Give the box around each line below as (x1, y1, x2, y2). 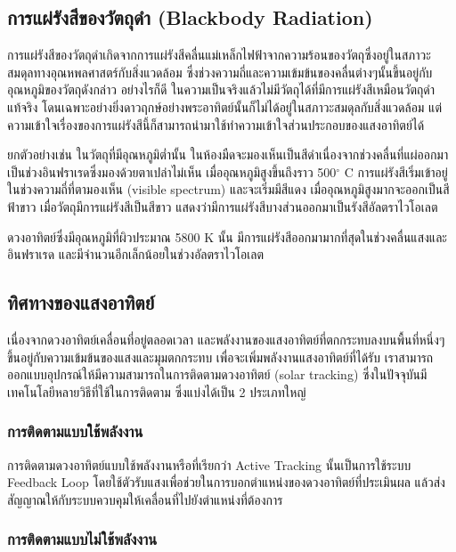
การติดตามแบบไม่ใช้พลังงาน (7, 528, 158, 550)
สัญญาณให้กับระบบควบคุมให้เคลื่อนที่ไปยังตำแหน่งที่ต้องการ (7, 490, 283, 508)
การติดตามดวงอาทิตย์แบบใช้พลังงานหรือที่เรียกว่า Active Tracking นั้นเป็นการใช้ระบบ (7, 455, 411, 474)
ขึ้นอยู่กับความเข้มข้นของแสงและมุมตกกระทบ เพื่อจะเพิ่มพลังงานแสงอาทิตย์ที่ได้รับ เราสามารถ (7, 347, 434, 366)
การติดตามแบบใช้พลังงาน (7, 420, 143, 442)
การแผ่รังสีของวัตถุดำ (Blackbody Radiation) (7, 4, 373, 31)
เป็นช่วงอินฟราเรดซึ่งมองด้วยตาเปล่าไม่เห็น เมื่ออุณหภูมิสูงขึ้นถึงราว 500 (7, 162, 337, 181)
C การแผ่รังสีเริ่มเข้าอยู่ (344, 162, 448, 181)
